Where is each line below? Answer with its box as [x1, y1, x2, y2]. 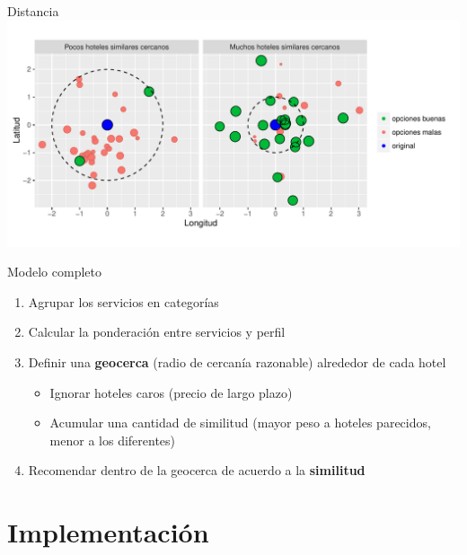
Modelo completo [7, 262, 101, 281]
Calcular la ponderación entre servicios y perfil [28, 322, 286, 341]
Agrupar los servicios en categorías [28, 292, 219, 311]
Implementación [7, 514, 209, 551]
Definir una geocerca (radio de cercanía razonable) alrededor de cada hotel [28, 352, 446, 371]
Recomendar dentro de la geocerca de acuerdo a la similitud [28, 461, 366, 480]
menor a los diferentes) [49, 430, 176, 449]
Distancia [7, 2, 59, 20]
